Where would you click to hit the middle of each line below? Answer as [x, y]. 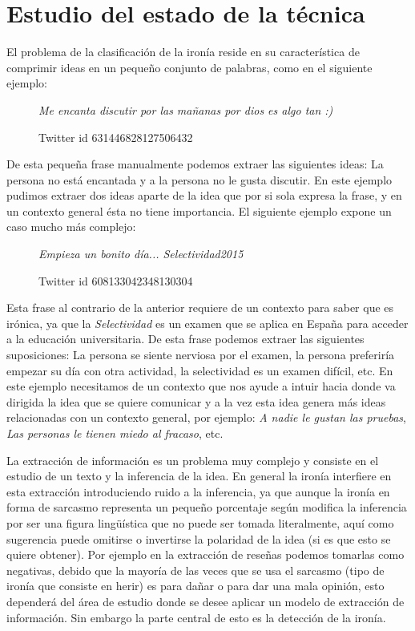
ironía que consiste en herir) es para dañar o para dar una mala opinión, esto [195, 586]
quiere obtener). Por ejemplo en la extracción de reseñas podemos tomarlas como [205, 554]
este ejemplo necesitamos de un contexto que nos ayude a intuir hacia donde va [201, 386]
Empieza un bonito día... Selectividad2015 [141, 254]
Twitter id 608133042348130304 [116, 280]
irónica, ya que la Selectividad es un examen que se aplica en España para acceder [207, 323]
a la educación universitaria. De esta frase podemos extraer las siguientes [185, 339]
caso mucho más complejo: [71, 227]
